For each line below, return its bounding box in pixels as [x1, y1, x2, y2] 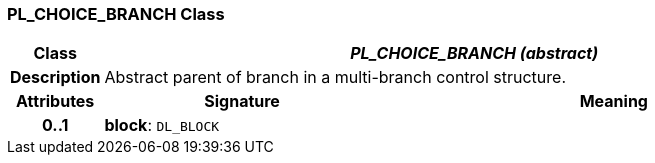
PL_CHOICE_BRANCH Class [7, 4, 225, 24]
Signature [204, 91, 280, 112]
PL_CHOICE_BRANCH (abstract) [350, 43, 599, 64]
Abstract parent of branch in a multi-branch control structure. [104, 67, 566, 88]
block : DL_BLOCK [104, 115, 220, 136]
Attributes [16, 91, 95, 112]
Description [10, 67, 101, 88]
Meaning [579, 91, 648, 112]
